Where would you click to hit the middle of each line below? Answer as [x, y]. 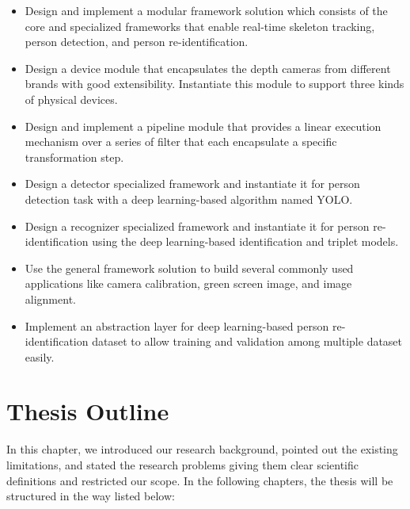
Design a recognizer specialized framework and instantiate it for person [197, 226]
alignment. [50, 299]
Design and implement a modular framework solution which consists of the [206, 10]
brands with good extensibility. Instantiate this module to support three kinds [214, 84]
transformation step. [74, 157]
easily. [40, 356]
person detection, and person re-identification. [137, 42]
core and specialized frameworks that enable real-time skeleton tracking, [200, 26]
